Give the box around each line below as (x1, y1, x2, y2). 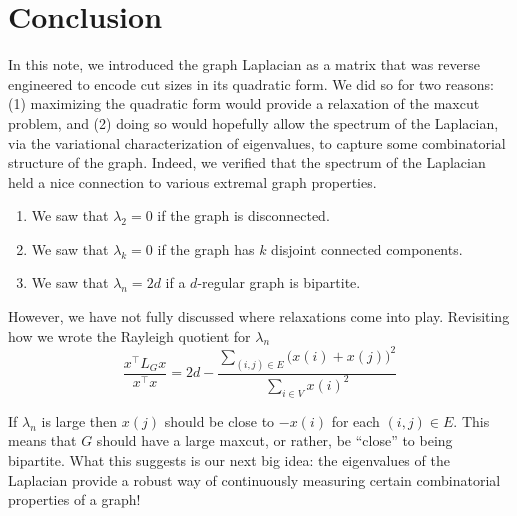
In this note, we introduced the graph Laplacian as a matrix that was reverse (8, 54, 481, 75)
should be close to (164, 410, 275, 431)
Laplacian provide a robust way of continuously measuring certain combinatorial (8, 469, 501, 490)
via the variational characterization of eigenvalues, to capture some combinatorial (8, 132, 506, 153)
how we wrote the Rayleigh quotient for (8, 325, 251, 346)
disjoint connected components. (271, 238, 463, 259)
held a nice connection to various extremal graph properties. (8, 171, 377, 192)
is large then (41, 410, 118, 431)
